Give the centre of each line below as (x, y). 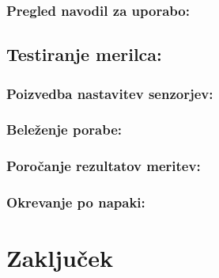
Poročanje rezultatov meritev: (104, 166)
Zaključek (60, 258)
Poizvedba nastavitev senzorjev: (110, 93)
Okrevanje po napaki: (76, 202)
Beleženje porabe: (64, 129)
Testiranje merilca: (84, 54)
